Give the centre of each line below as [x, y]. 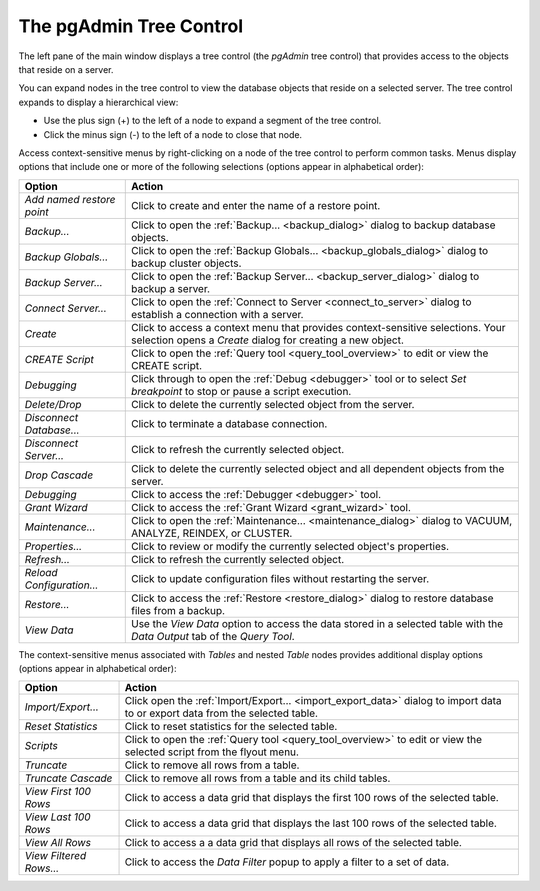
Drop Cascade [59, 475]
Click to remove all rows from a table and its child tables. [257, 778]
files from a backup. [178, 610]
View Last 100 [57, 817]
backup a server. [170, 288]
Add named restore [70, 199]
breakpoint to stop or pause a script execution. [241, 391]
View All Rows [58, 843]
